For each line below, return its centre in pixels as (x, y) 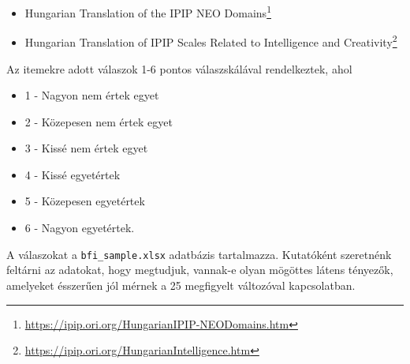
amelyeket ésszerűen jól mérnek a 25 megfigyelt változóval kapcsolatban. (181, 285)
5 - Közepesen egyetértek (85, 201)
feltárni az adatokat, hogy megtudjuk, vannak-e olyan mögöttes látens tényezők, (200, 270)
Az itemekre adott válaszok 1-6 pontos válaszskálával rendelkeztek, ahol (179, 68)
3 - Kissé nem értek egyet (86, 148)
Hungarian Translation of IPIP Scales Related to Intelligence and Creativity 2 (211, 41)
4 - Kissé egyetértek (73, 174)
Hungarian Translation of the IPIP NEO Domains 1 (148, 11)
